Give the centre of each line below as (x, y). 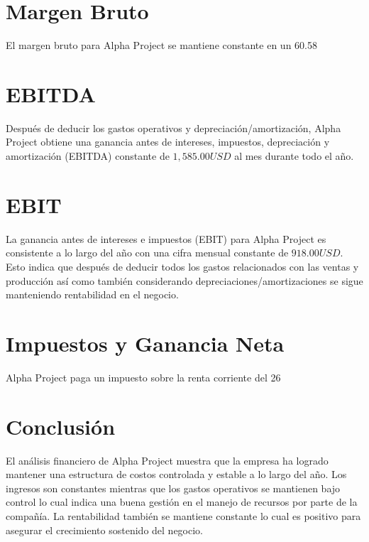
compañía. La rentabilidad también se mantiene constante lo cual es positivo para (183, 515)
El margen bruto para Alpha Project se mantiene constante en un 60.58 (161, 45)
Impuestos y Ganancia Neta (145, 343)
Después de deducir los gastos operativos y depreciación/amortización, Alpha (174, 128)
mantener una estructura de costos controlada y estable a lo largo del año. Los (176, 474)
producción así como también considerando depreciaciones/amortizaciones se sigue (184, 280)
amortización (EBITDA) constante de (88, 156)
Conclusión (61, 426)
